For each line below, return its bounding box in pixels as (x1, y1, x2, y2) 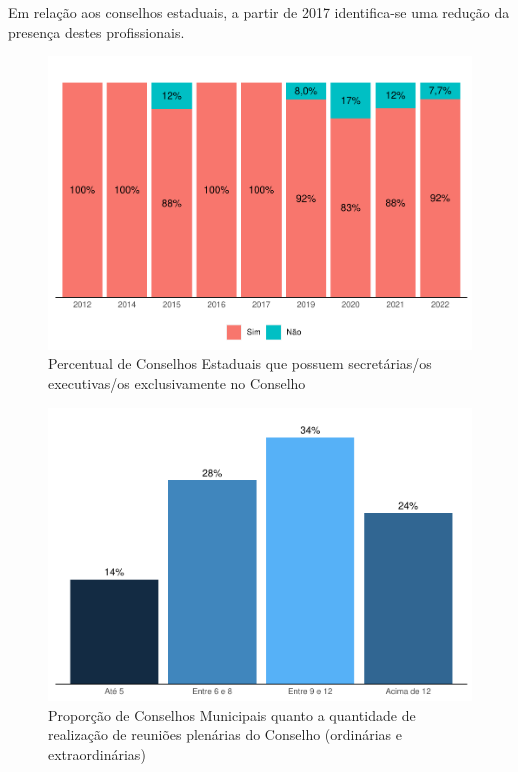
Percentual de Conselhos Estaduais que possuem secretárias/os (48, 353, 432, 374)
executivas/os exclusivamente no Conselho (48, 372, 306, 393)
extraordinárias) (48, 743, 146, 764)
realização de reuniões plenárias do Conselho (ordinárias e (48, 724, 403, 745)
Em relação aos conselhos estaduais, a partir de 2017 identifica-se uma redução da (8, 2, 510, 22)
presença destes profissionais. (8, 21, 185, 42)
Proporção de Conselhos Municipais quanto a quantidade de (48, 704, 416, 725)
